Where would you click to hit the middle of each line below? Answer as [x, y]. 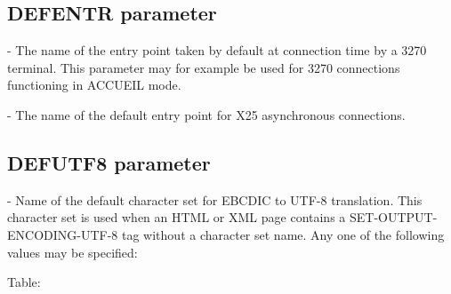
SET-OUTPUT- [393, 217]
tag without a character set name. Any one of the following [283, 234]
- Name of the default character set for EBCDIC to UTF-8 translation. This [215, 199]
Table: [24, 282]
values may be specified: [72, 252]
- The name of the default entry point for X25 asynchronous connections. [206, 114]
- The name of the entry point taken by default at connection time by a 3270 [217, 50]
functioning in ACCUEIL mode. [94, 85]
